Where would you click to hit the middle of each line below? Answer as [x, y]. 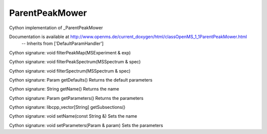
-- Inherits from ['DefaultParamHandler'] [63, 44]
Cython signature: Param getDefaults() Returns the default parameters [81, 80]
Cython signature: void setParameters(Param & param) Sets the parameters [86, 125]
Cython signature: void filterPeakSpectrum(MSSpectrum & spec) [75, 62]
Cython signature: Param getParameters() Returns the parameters [76, 98]
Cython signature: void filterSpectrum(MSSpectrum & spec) [70, 71]
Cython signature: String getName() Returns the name [64, 89]
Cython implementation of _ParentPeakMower [56, 28]
